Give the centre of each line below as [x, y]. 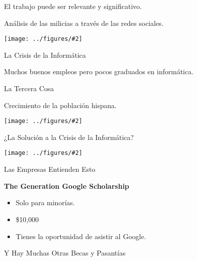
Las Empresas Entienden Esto [50, 169]
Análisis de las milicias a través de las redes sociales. [84, 23]
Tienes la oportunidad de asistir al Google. [81, 236]
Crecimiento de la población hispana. [60, 105]
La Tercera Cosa [29, 88]
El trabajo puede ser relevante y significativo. [73, 6]
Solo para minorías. [45, 202]
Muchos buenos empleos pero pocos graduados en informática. [99, 71]
